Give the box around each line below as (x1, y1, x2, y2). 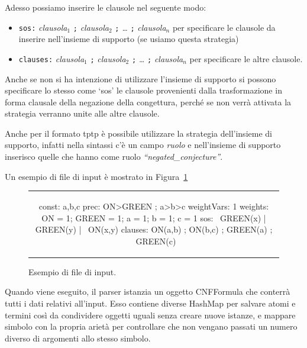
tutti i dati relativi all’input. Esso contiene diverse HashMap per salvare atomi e (5, 297, 296, 310)
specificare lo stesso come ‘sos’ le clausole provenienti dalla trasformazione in (5, 84, 282, 96)
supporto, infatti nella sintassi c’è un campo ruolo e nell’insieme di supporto (5, 138, 281, 151)
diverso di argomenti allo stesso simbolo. (5, 331, 151, 344)
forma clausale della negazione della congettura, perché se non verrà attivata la (5, 95, 292, 108)
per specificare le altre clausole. (189, 52, 303, 65)
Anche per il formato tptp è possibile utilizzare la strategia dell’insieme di (5, 127, 272, 139)
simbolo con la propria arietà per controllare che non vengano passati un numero (5, 320, 298, 333)
